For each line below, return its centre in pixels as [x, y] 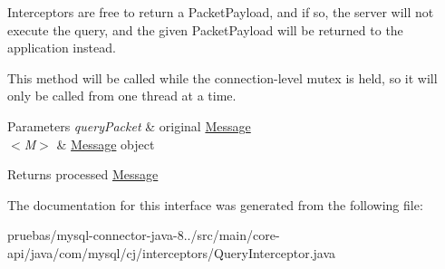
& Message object [106, 144]
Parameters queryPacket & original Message [129, 125]
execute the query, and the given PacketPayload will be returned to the [205, 29]
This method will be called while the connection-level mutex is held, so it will [222, 77]
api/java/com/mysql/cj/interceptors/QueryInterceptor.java [172, 252]
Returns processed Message [83, 174]
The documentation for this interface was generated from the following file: [215, 204]
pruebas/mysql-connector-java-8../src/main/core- [144, 235]
